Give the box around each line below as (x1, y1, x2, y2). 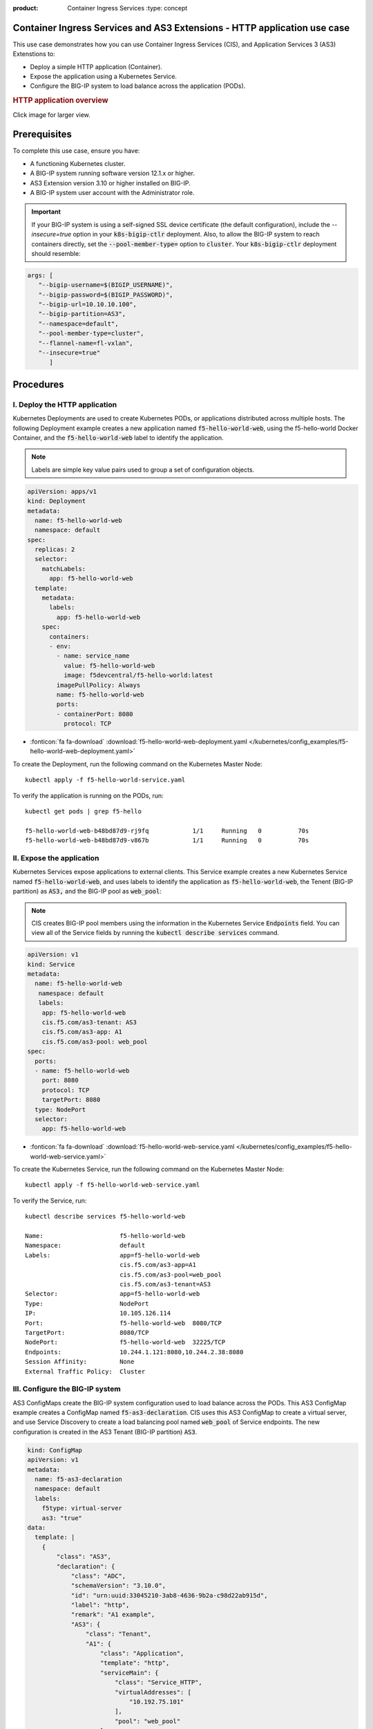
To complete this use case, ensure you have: (12, 147, 140, 155)
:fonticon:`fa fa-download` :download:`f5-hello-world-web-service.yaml (30, 1143, 235, 1151)
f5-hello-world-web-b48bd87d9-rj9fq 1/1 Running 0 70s (25, 826, 309, 835)
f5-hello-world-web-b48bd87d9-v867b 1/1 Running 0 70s (25, 837, 309, 844)
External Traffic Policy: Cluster (25, 1367, 146, 1376)
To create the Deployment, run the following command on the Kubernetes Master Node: (12, 759, 262, 768)
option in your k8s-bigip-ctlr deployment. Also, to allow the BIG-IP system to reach (73, 230, 321, 239)
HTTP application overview (12, 95, 108, 105)
